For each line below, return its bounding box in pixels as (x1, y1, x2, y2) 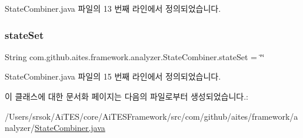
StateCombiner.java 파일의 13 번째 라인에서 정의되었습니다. (5, 2, 221, 14)
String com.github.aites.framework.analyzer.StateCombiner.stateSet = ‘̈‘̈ (5, 50, 265, 63)
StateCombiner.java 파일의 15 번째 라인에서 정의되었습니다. (5, 70, 221, 83)
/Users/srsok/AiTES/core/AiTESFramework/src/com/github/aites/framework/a (5, 110, 298, 122)
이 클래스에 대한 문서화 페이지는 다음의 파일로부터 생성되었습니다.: (5, 90, 248, 102)
